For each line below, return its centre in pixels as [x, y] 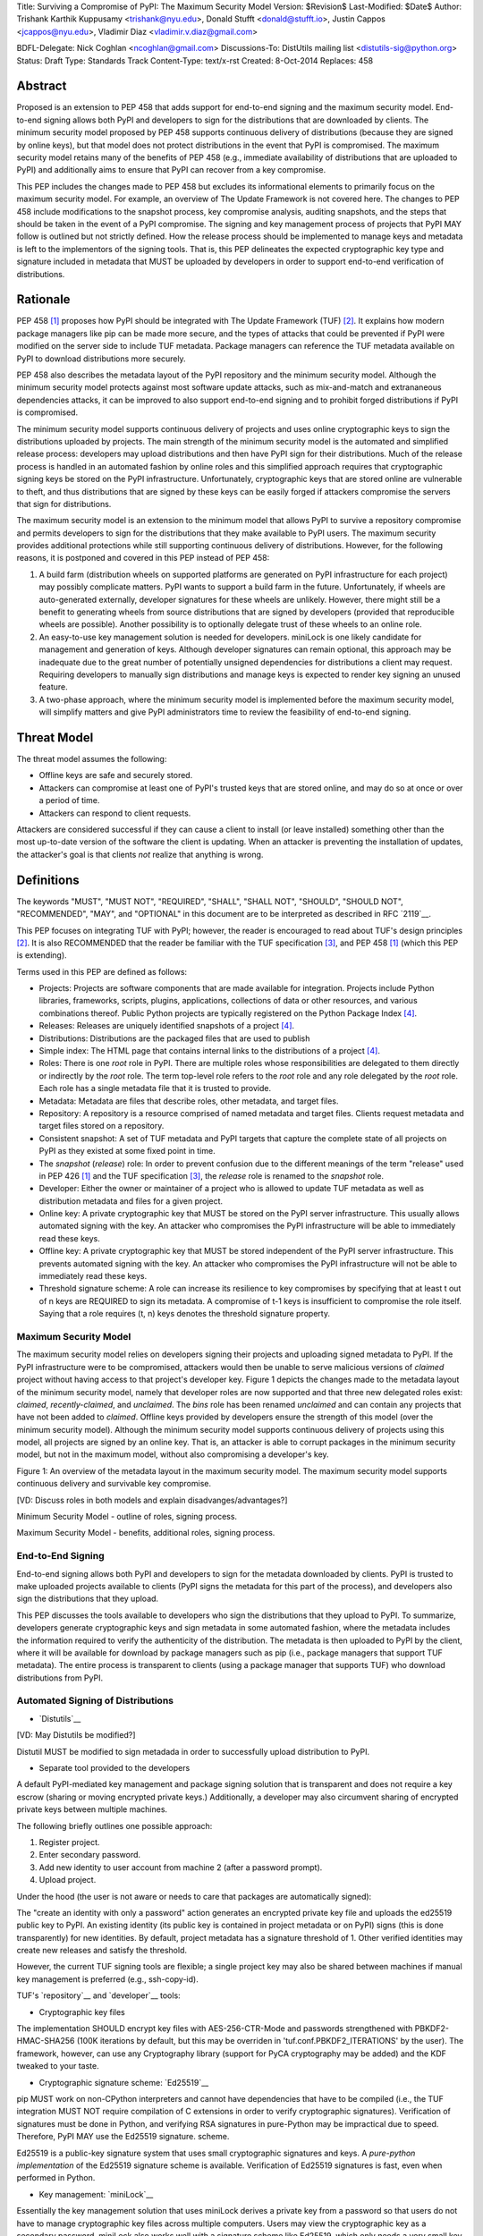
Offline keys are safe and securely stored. [116, 775]
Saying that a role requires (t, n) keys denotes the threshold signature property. [185, 1314]
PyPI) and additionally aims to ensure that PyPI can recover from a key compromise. [171, 170]
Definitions [48, 880]
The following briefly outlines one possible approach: [114, 1825]
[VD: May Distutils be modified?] [76, 1735]
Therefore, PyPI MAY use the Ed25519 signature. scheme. [123, 2137]
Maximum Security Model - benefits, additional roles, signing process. [146, 1533]
